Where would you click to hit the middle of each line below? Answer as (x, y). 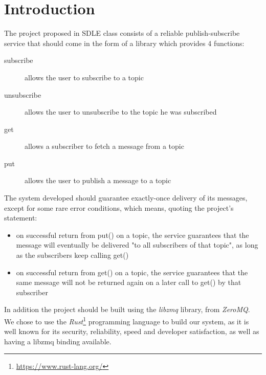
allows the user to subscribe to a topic (84, 77)
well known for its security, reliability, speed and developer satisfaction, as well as (132, 331)
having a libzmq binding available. (58, 341)
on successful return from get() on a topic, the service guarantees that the (132, 272)
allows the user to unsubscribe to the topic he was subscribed (121, 112)
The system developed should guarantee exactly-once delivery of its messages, (126, 198)
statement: (21, 218)
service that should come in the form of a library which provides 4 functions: (124, 43)
